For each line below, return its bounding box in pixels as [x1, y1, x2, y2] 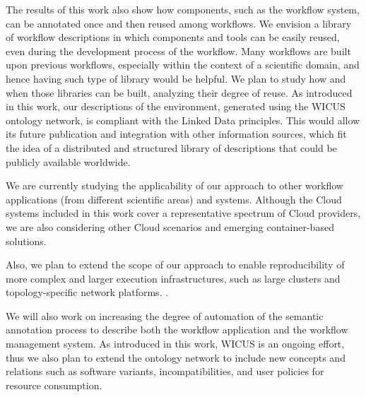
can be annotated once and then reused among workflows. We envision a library [6, 16, 352, 30]
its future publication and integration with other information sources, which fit [6, 126, 347, 141]
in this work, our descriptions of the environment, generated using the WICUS [6, 99, 346, 114]
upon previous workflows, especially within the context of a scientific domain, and [6, 57, 360, 72]
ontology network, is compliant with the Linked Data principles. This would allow [6, 112, 360, 127]
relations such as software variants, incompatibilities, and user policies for [6, 364, 324, 379]
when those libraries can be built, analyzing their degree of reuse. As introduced [6, 85, 353, 100]
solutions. [6, 233, 47, 248]
